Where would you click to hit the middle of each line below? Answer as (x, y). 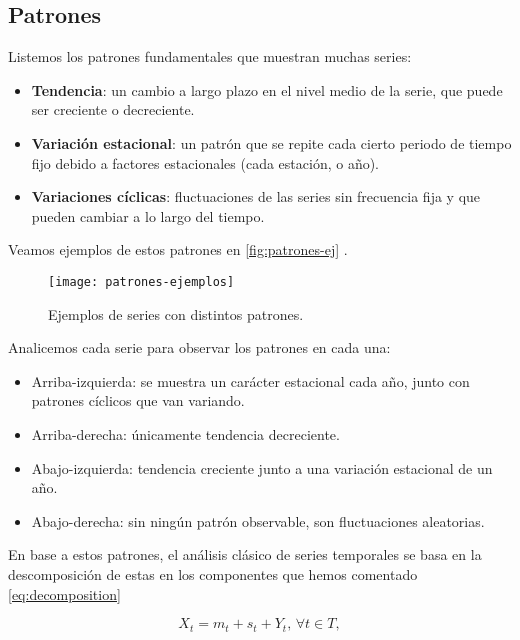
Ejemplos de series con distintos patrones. (176, 313)
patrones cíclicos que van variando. (138, 400)
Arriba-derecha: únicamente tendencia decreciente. (185, 433)
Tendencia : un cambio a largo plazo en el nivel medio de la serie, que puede (267, 89)
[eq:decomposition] (64, 593)
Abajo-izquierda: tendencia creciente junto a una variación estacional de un (262, 467)
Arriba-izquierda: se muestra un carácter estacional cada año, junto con (250, 380)
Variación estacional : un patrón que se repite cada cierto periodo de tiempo (271, 142)
